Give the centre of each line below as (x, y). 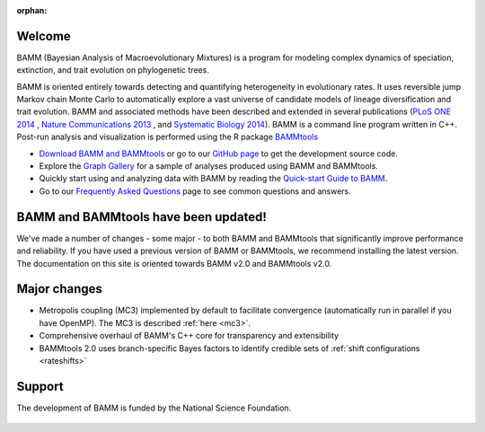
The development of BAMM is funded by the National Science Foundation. (154, 408)
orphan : (32, 10)
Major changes (60, 289)
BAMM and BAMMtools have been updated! (141, 217)
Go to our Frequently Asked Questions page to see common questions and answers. (195, 191)
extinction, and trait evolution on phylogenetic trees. (113, 70)
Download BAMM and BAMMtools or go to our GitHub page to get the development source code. (219, 154)
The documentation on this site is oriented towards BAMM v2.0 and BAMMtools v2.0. (174, 263)
